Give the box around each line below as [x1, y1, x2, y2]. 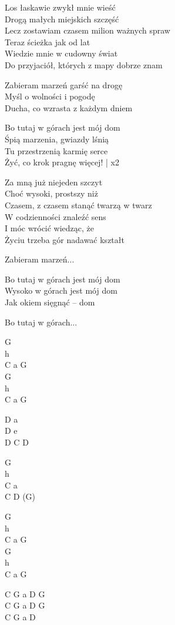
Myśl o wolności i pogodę [5, 90, 95, 102]
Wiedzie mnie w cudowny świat [5, 47, 118, 59]
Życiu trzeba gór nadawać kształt [5, 233, 124, 245]
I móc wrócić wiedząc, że [5, 222, 95, 234]
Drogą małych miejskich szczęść [5, 12, 119, 25]
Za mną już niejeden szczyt [5, 175, 103, 188]
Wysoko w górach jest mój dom [5, 284, 117, 297]
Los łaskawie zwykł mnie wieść [5, 1, 116, 13]
